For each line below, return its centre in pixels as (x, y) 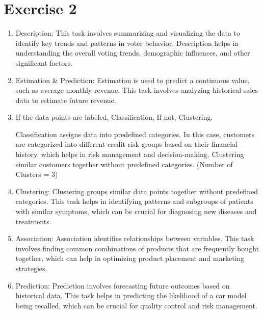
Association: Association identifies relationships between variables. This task (135, 238)
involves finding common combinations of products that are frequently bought (137, 248)
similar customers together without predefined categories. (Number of (124, 164)
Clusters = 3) (37, 174)
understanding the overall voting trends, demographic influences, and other (133, 53)
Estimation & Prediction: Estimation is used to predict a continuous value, (133, 80)
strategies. (31, 268)
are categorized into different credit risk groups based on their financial (127, 144)
